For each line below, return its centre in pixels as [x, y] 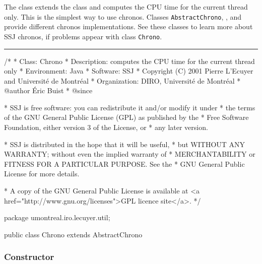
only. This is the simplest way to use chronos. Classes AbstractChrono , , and [123, 16]
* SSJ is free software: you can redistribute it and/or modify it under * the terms [130, 107]
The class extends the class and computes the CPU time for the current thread [126, 7]
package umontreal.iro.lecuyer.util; [57, 217]
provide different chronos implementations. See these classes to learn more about [128, 26]
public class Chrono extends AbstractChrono [73, 234]
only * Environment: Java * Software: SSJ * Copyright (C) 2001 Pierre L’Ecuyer [129, 71]
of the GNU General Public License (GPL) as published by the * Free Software [126, 117]
